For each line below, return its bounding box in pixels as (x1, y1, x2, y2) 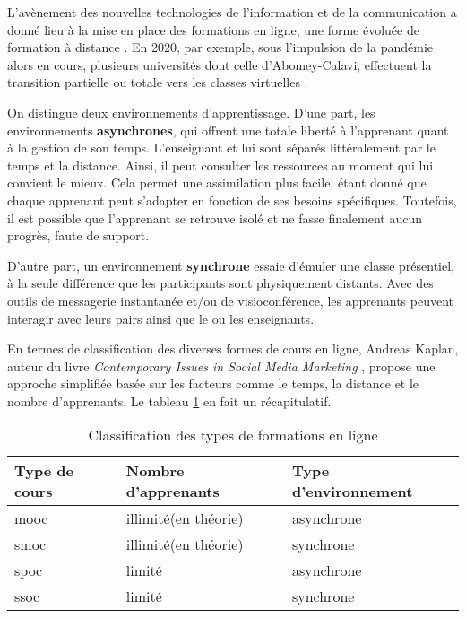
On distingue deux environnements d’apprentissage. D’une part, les (7, 102, 375, 121)
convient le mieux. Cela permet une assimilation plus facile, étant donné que (7, 173, 427, 192)
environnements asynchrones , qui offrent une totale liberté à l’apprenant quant (7, 120, 449, 139)
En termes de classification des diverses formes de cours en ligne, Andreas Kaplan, (7, 339, 459, 358)
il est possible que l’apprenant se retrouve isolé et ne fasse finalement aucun (7, 208, 423, 227)
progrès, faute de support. (7, 226, 150, 245)
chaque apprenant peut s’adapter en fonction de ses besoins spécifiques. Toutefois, (7, 190, 457, 209)
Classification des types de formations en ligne (88, 424, 378, 446)
